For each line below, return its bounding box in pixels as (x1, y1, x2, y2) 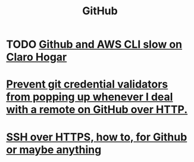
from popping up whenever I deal (6, 91, 173, 104)
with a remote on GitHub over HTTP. (6, 103, 188, 117)
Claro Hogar (6, 51, 67, 64)
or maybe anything (6, 143, 102, 156)
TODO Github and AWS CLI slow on (6, 38, 183, 51)
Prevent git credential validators (6, 77, 168, 91)
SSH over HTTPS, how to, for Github (6, 130, 187, 144)
